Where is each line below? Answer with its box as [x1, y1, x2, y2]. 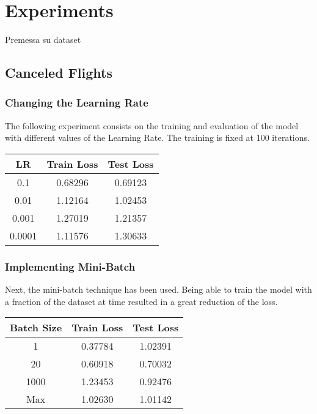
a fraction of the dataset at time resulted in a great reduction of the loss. [5, 295, 278, 307]
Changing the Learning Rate [5, 95, 148, 110]
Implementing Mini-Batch [5, 258, 136, 274]
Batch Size [10, 320, 62, 335]
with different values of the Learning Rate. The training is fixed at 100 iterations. [5, 131, 310, 144]
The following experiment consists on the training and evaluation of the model [5, 119, 299, 132]
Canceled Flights [5, 63, 112, 82]
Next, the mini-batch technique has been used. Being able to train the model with [5, 283, 312, 296]
